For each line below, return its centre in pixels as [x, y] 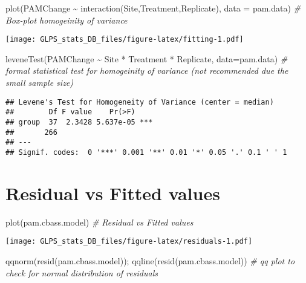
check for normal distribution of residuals [82, 272]
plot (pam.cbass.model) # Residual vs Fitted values [99, 222]
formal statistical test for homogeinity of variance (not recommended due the [147, 70]
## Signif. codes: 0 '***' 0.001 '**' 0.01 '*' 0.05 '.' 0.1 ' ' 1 [146, 152]
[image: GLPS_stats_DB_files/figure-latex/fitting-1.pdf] [125, 40]
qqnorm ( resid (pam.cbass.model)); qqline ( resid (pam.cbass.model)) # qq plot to [150, 260]
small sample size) [40, 83]
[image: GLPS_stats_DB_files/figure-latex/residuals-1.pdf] [129, 242]
